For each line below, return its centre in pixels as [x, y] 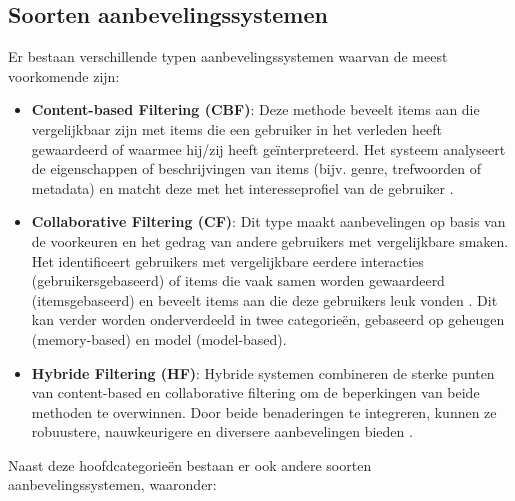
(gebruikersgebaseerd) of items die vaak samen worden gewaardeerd [238, 280]
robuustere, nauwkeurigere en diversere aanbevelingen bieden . [222, 431]
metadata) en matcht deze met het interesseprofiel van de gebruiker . [242, 187]
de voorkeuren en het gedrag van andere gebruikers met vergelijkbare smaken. [270, 240]
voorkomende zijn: [64, 75]
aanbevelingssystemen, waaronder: [112, 484]
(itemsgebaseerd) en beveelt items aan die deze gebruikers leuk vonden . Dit [264, 299]
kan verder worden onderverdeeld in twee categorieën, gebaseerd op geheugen [268, 319]
